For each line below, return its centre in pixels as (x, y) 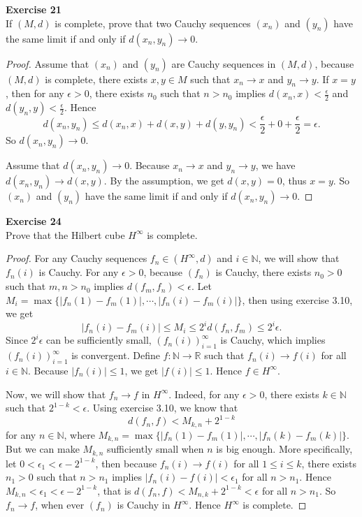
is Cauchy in (144, 505)
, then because (126, 463)
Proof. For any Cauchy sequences (77, 258)
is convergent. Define (116, 355)
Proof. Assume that (48, 63)
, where (79, 434)
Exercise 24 (34, 221)
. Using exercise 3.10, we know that (162, 408)
